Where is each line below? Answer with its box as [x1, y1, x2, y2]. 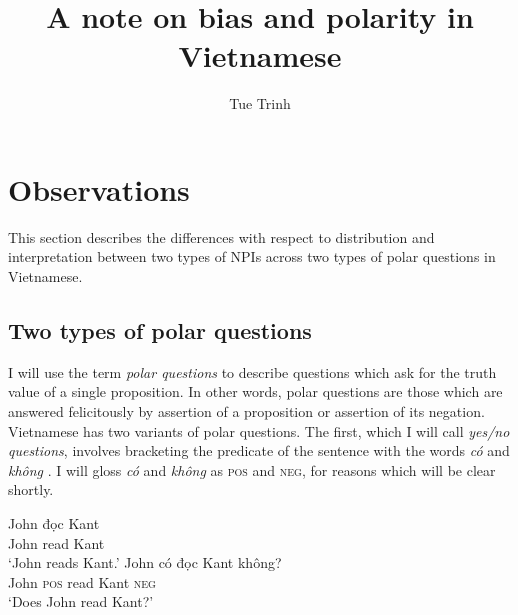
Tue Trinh [229, 93, 291, 114]
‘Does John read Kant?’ [8, 591, 154, 612]
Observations [8, 168, 190, 209]
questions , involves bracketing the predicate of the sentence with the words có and [8, 440, 510, 461]
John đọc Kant [8, 512, 100, 533]
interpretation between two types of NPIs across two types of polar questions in [8, 246, 496, 267]
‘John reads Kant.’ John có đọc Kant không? [8, 552, 282, 573]
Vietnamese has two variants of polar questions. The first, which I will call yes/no [8, 420, 510, 441]
